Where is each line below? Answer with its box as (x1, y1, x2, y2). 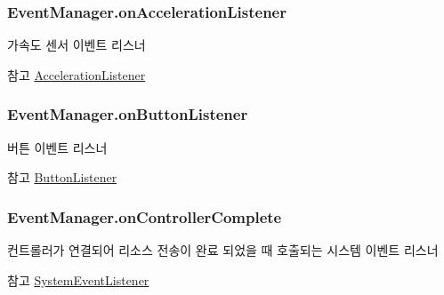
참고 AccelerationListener (7, 65, 146, 84)
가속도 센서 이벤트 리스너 (7, 36, 146, 54)
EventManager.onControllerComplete (7, 205, 282, 227)
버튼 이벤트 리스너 (7, 138, 108, 156)
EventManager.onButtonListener (7, 103, 248, 125)
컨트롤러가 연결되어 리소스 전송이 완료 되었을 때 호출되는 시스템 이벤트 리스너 (7, 241, 439, 259)
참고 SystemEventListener (7, 270, 149, 289)
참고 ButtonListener (7, 168, 117, 187)
